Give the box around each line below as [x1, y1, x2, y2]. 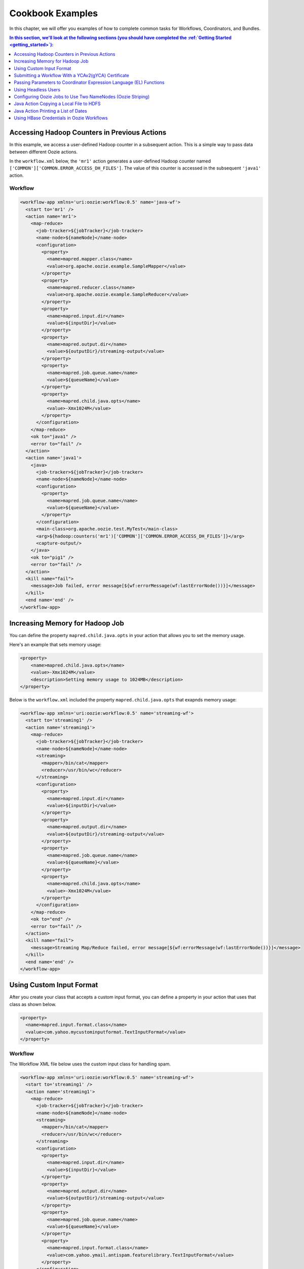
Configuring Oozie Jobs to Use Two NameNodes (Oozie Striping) [14, 94, 150, 100]
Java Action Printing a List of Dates [14, 108, 87, 114]
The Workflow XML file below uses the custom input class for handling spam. [9, 1061, 171, 1067]
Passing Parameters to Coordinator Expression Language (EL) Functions [14, 79, 165, 86]
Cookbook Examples [9, 8, 98, 19]
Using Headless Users [14, 86, 61, 92]
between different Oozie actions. [9, 149, 78, 155]
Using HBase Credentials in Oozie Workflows [14, 115, 108, 121]
